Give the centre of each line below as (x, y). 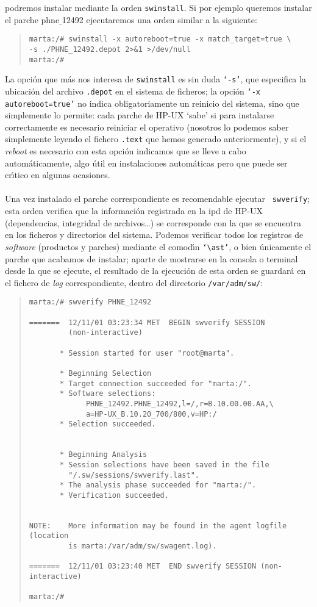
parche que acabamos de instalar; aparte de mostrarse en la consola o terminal (151, 258)
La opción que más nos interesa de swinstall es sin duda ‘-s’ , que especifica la (155, 79)
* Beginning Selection (105, 373)
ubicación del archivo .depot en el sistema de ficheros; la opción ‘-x (133, 91)
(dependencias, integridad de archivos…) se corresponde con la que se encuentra (153, 222)
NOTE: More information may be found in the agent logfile (158, 526)
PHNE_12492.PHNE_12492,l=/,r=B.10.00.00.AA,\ (180, 404)
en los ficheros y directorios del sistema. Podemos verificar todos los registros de (154, 235)
